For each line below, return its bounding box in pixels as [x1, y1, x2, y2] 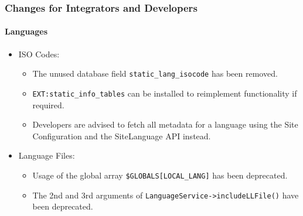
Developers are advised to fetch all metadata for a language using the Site [32, 118, 298, 131]
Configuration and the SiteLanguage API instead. [32, 129, 211, 142]
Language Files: [18, 149, 75, 162]
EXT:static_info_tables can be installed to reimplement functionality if [32, 87, 297, 99]
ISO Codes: [18, 47, 60, 60]
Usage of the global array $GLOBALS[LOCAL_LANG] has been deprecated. [32, 169, 288, 181]
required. [32, 98, 64, 111]
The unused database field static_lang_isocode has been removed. [32, 67, 278, 80]
